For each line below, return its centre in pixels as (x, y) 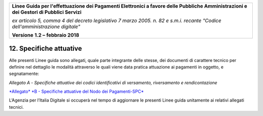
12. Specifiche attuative (46, 49)
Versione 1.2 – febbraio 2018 (46, 35)
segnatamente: (24, 74)
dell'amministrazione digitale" (46, 27)
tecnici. (16, 107)
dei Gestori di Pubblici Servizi (47, 12)
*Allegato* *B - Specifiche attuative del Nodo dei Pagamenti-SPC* (76, 91)
